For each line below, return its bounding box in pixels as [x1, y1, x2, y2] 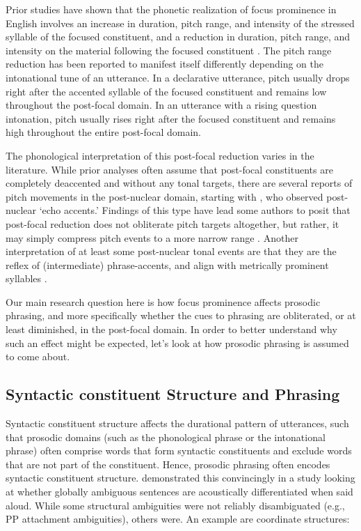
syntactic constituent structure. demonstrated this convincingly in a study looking [6, 470, 355, 485]
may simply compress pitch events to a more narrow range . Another [6, 230, 298, 245]
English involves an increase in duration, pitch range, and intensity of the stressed [6, 15, 355, 30]
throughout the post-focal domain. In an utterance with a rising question [6, 98, 317, 112]
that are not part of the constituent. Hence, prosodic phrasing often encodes [6, 456, 330, 471]
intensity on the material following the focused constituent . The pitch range [6, 43, 332, 57]
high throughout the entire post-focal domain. [6, 125, 201, 139]
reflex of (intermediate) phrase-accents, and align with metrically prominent [6, 257, 329, 272]
